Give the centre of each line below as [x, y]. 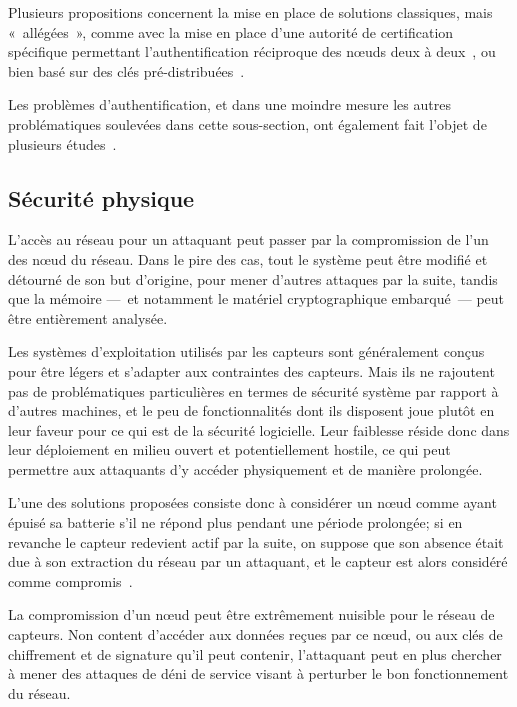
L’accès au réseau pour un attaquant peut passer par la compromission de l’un [248, 239]
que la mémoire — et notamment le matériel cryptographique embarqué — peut [256, 298]
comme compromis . [70, 580]
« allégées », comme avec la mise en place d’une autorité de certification [231, 31]
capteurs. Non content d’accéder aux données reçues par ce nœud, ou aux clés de [255, 634]
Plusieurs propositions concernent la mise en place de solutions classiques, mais [250, 12]
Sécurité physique [101, 197]
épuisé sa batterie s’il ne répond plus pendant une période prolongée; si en [235, 522]
